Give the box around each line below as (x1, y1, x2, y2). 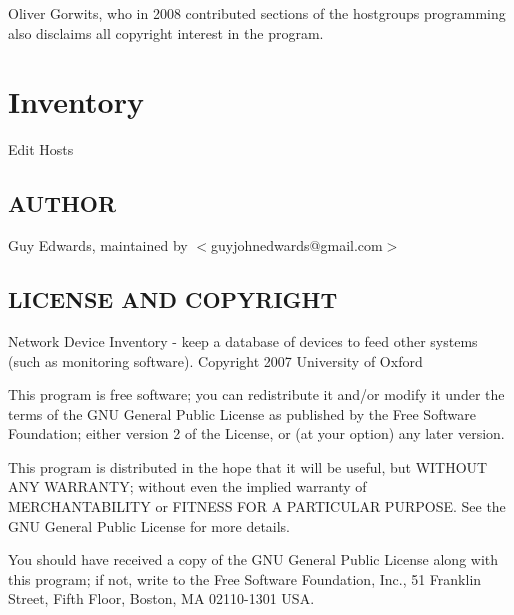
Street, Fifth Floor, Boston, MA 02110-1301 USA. (8, 588, 315, 609)
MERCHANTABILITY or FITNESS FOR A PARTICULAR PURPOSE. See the (8, 496, 506, 517)
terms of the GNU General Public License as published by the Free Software (8, 403, 476, 424)
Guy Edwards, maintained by (8, 235, 188, 256)
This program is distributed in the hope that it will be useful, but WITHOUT (8, 456, 488, 477)
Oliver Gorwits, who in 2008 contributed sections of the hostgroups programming (8, 3, 506, 23)
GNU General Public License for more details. (8, 515, 291, 536)
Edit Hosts (8, 139, 74, 160)
